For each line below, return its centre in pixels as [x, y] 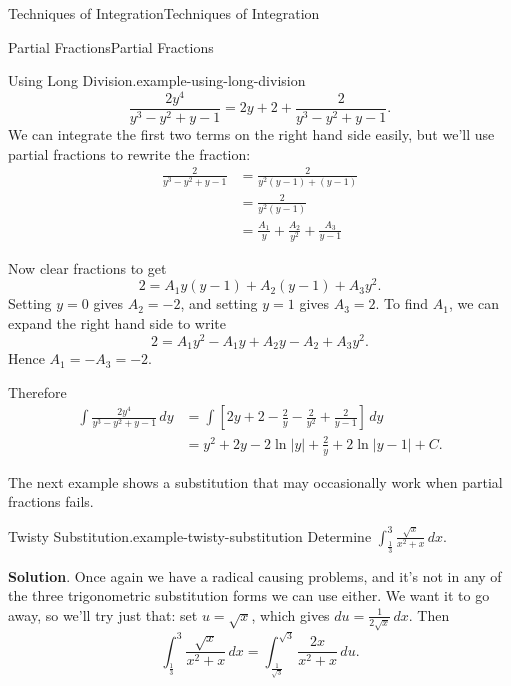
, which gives [290, 614]
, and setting [219, 303]
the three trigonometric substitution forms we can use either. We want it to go [249, 595]
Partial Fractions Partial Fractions [111, 46]
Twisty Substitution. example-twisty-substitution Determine [190, 535]
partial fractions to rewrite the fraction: [129, 153]
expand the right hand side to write [117, 322]
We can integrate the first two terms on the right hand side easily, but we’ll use [251, 133]
